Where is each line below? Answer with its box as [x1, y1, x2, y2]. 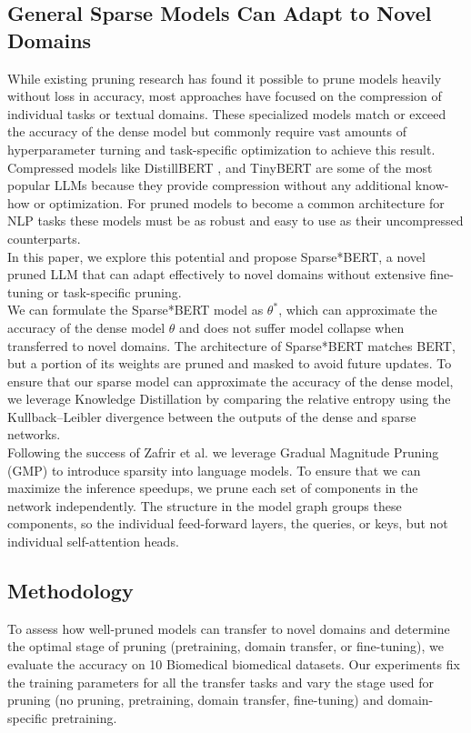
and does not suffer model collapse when [179, 317, 405, 336]
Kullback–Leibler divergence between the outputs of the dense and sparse [7, 407, 416, 426]
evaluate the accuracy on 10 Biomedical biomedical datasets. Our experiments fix [7, 655, 460, 674]
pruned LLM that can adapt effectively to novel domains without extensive [7, 265, 426, 284]
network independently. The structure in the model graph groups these [7, 496, 402, 515]
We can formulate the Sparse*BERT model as [7, 300, 264, 319]
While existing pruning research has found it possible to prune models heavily [7, 68, 442, 87]
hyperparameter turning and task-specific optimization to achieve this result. [7, 139, 436, 158]
